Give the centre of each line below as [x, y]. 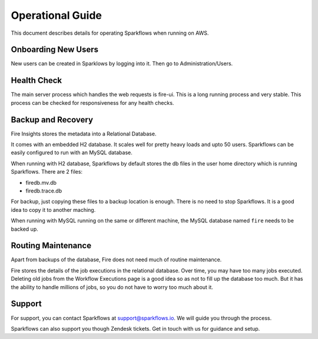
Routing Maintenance [51, 246]
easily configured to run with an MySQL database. [72, 152]
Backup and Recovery [52, 120]
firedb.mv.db [41, 182]
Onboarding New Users [55, 50]
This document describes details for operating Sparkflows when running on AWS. [110, 33]
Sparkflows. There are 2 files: [47, 172]
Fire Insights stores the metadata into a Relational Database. [84, 134]
